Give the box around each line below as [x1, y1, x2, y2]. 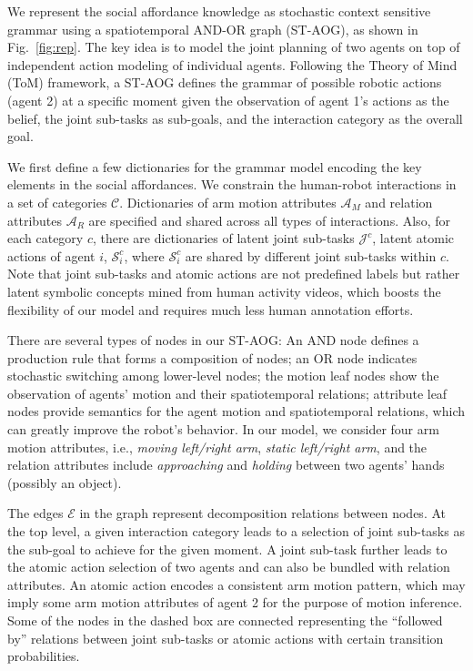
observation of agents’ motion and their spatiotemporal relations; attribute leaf [7, 383, 448, 402]
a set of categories [7, 192, 107, 211]
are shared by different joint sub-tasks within [185, 246, 437, 265]
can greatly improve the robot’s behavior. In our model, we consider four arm [7, 420, 439, 439]
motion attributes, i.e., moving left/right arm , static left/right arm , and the [7, 437, 428, 456]
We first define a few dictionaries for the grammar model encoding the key [7, 157, 422, 176]
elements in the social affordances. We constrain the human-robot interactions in [7, 175, 457, 194]
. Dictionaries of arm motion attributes [119, 192, 337, 211]
